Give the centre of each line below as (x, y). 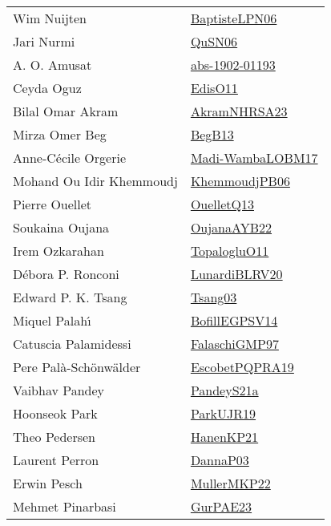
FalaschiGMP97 (234, 344)
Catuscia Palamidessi (72, 344)
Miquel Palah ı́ (52, 320)
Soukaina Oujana (61, 227)
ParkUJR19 (223, 413)
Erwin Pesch (48, 483)
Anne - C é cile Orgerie (69, 158)
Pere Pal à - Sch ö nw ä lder (77, 367)
